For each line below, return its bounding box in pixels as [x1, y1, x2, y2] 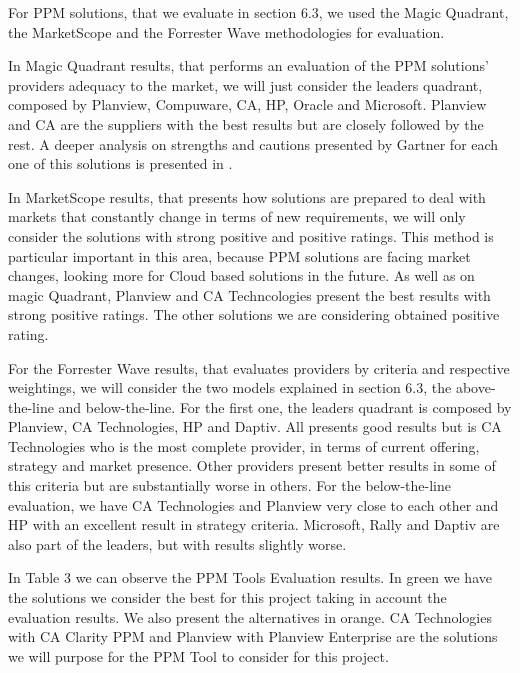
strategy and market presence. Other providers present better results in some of [8, 455, 496, 476]
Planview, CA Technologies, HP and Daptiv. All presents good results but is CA [8, 416, 502, 437]
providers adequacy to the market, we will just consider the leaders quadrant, [8, 74, 483, 95]
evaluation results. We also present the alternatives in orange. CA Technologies [8, 606, 492, 627]
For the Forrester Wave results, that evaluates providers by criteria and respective [8, 357, 510, 378]
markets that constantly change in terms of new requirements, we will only [8, 206, 466, 227]
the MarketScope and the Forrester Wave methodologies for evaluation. [8, 21, 445, 42]
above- [455, 377, 496, 398]
